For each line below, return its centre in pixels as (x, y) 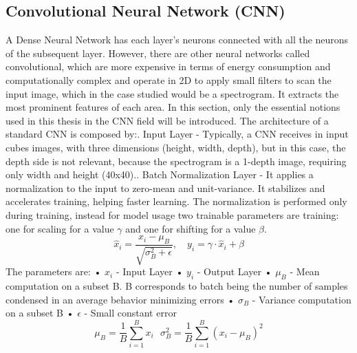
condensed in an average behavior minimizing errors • (120, 299)
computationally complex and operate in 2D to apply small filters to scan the (169, 79)
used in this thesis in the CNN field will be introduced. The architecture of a (167, 120)
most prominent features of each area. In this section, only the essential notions (173, 107)
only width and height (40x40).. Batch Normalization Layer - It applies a (160, 174)
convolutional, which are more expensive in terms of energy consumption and (168, 66)
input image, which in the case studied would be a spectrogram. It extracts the (172, 93)
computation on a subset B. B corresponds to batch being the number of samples (177, 286)
